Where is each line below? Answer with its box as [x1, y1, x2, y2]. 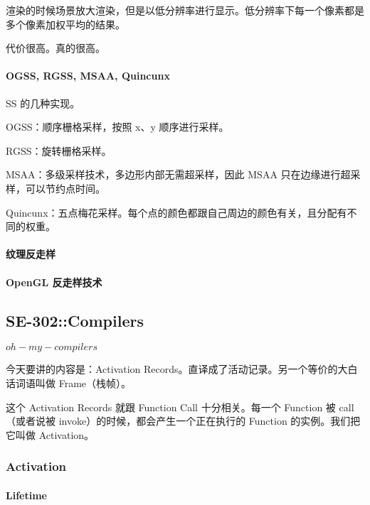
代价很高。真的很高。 [6, 40, 105, 55]
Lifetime [6, 487, 47, 502]
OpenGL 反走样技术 [6, 274, 102, 289]
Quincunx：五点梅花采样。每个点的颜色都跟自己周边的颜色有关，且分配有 [6, 205, 347, 219]
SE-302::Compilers [6, 309, 144, 331]
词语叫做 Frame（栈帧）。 [15, 375, 132, 390]
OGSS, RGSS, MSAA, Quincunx [6, 68, 170, 83]
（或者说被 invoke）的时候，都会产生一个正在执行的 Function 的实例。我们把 [6, 413, 361, 428]
